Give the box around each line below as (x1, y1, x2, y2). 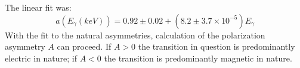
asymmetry (5, 40, 45, 53)
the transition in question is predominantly (138, 40, 295, 53)
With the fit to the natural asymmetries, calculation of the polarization (5, 28, 265, 41)
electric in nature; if (5, 51, 78, 64)
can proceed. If (57, 40, 112, 53)
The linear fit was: (5, 1, 72, 13)
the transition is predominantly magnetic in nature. (104, 51, 292, 64)
